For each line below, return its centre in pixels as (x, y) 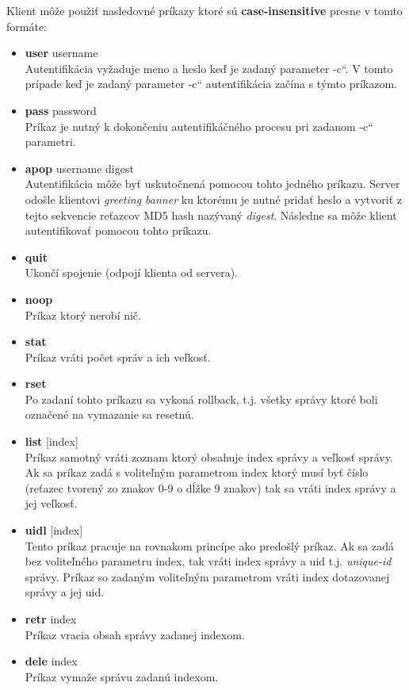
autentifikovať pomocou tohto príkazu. (118, 230)
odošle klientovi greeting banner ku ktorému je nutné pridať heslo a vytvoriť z (214, 199)
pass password (61, 110)
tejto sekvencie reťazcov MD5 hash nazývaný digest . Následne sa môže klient (211, 215)
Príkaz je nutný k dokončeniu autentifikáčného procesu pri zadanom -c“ (199, 126)
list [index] (52, 441)
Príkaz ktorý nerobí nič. (83, 314)
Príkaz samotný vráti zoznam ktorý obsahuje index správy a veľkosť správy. (209, 456)
